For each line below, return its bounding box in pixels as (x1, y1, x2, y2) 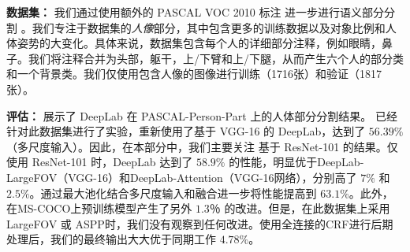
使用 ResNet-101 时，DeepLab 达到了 (6, 154, 193, 170)
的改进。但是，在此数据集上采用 (224, 200, 390, 217)
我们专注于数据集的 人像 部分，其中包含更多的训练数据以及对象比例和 (32, 19, 386, 35)
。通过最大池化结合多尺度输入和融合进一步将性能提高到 (29, 184, 317, 201)
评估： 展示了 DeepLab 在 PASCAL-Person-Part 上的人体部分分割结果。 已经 (6, 107, 397, 124)
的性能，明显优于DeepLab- (229, 154, 364, 170)
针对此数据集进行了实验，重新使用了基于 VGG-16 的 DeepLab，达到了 (6, 123, 366, 139)
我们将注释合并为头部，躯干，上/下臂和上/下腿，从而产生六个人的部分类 (28, 50, 404, 66)
